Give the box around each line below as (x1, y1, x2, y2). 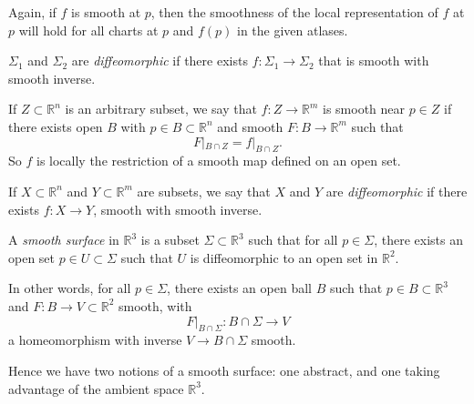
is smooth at (71, 3, 141, 21)
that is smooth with (318, 51, 429, 70)
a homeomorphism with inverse (8, 330, 182, 349)
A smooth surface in (8, 230, 119, 249)
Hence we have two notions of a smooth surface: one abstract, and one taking (8, 360, 440, 379)
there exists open (8, 116, 103, 136)
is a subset (140, 230, 200, 249)
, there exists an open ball (167, 278, 312, 298)
